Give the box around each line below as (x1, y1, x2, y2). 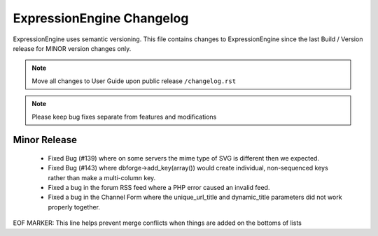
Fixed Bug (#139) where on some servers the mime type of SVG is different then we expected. (48, 154, 320, 162)
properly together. (48, 202, 101, 211)
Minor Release (13, 134, 77, 146)
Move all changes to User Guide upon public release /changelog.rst (31, 77, 237, 85)
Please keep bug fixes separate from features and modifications (31, 112, 217, 121)
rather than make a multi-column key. (48, 173, 156, 182)
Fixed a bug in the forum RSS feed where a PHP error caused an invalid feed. (48, 184, 270, 192)
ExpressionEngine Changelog (13, 10, 189, 26)
